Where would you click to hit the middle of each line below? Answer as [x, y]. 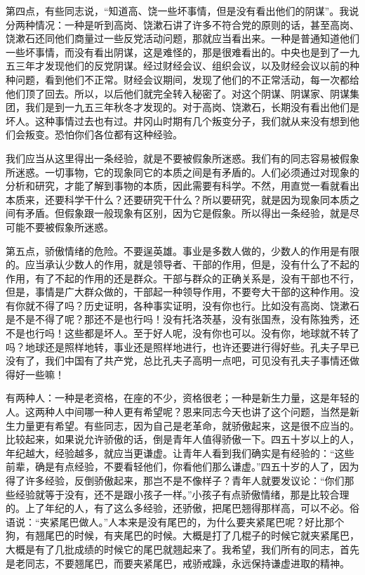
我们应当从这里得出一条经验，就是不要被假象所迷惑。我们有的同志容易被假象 [182, 158]
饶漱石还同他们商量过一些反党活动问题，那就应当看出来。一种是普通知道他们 [182, 38]
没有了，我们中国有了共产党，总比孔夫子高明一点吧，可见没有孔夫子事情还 [178, 361]
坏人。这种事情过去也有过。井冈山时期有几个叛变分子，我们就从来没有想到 [178, 120]
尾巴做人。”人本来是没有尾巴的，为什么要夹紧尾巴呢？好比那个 [202, 521]
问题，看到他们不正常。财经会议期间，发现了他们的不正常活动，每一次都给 [187, 79]
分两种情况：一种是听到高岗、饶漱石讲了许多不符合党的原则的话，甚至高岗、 [182, 24]
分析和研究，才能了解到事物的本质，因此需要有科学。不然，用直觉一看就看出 [182, 186]
